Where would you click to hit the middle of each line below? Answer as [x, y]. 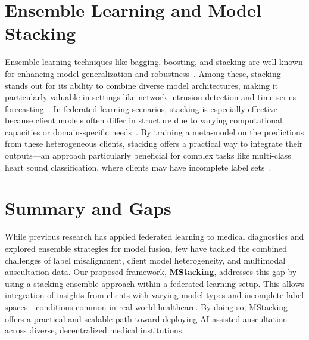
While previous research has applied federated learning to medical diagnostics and [154, 237]
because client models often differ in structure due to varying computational [143, 120]
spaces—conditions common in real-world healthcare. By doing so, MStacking [146, 306]
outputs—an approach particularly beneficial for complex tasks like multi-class [148, 155]
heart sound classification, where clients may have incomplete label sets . [138, 167]
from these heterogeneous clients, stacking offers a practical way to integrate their [154, 143]
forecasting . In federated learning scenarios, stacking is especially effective [141, 108]
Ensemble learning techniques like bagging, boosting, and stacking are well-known [154, 62]
